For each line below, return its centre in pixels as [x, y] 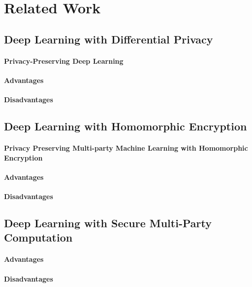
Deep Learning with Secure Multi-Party [108, 223]
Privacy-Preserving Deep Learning [64, 61]
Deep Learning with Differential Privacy [109, 39]
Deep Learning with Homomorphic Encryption [126, 126]
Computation [38, 237]
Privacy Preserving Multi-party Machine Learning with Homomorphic [126, 148]
